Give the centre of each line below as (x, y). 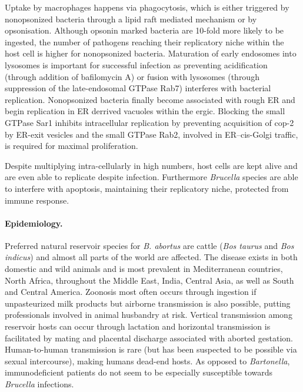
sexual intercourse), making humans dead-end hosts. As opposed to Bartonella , (147, 361)
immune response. (37, 200)
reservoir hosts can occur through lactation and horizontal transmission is (138, 326)
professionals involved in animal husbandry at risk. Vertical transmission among (149, 315)
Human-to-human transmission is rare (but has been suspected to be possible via (151, 349)
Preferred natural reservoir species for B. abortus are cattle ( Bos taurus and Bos (149, 245)
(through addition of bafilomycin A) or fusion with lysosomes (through (132, 76)
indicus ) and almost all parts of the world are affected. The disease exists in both (151, 257)
